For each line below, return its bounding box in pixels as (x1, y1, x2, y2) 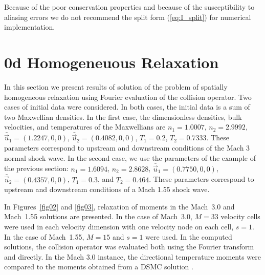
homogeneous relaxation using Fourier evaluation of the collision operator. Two (4, 91, 252, 102)
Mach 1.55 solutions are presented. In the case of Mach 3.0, (4, 211, 192, 222)
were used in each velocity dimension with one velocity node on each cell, (4, 221, 234, 231)
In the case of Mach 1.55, (4, 231, 84, 242)
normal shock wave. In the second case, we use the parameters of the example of (4, 152, 256, 163)
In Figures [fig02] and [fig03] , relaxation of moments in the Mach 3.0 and (4, 201, 235, 211)
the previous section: (4, 163, 69, 174)
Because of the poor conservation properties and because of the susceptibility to (4, 2, 255, 12)
